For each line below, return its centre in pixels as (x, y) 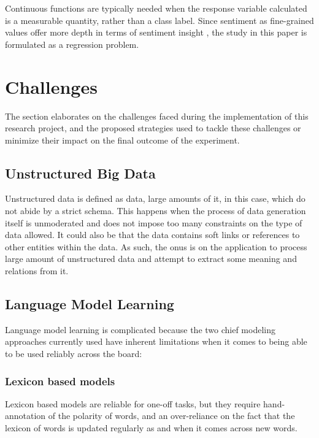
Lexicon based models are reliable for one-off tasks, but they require (133, 403)
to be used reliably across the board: (74, 354)
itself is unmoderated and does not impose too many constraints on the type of (154, 222)
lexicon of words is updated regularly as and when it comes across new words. (151, 428)
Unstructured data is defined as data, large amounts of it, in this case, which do (155, 198)
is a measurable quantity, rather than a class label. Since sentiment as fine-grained (159, 20)
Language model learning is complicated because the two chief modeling (140, 329)
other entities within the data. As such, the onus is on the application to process (156, 246)
